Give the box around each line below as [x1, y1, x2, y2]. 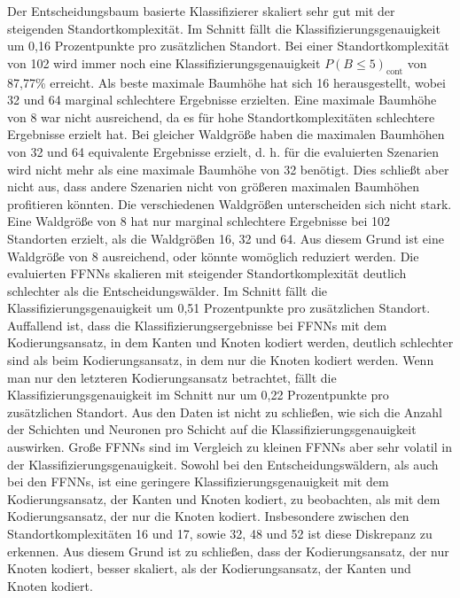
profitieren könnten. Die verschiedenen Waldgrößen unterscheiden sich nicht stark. [7, 194, 452, 213]
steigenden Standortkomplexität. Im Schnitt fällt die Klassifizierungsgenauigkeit [7, 19, 441, 37]
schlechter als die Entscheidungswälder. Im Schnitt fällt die [7, 281, 328, 299]
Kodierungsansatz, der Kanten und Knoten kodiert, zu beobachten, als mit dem [7, 489, 441, 508]
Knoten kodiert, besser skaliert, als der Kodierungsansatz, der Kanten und [7, 559, 411, 578]
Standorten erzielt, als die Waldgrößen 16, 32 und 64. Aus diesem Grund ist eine [7, 229, 444, 247]
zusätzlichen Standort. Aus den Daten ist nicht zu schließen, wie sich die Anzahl [7, 402, 442, 421]
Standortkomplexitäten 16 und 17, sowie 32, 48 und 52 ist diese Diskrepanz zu [7, 524, 433, 543]
